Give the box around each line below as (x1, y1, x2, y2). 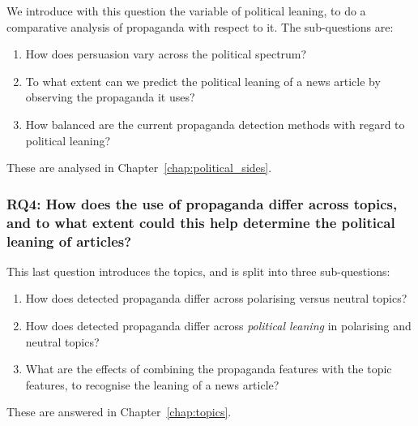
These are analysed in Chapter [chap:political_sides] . (6, 159, 272, 176)
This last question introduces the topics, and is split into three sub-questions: (6, 262, 390, 279)
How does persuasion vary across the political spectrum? (25, 45, 307, 62)
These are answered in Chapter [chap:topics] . (6, 403, 232, 420)
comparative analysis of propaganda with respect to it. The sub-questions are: (6, 18, 394, 35)
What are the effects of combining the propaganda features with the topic (25, 360, 392, 377)
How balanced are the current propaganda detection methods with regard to (25, 115, 405, 132)
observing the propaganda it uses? (25, 88, 195, 105)
